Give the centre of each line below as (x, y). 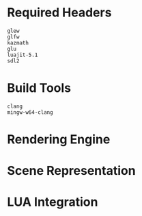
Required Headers (59, 13)
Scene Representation (71, 171)
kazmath (18, 43)
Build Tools (39, 88)
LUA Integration (53, 202)
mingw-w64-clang (30, 112)
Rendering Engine (59, 140)
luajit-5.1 (23, 55)
